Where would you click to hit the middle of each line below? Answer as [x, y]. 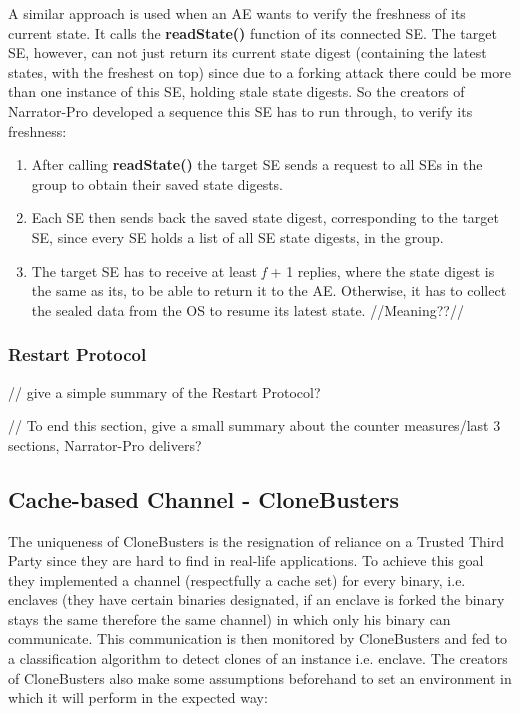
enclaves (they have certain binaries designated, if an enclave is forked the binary [256, 599]
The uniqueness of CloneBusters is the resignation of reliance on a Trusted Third [256, 540]
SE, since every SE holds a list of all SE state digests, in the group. [237, 236]
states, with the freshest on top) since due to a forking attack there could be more [259, 71]
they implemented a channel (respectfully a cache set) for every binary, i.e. [237, 579]
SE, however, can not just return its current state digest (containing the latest [247, 52]
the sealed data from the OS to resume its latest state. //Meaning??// [247, 309]
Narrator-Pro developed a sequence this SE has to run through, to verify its [240, 110]
